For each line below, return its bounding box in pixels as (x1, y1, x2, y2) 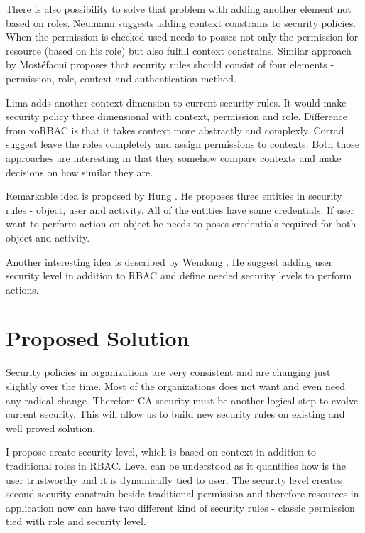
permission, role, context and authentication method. (6, 70, 236, 85)
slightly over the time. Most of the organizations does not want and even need (6, 379, 345, 393)
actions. (6, 281, 39, 296)
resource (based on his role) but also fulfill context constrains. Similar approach (6, 43, 352, 58)
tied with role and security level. (6, 514, 146, 529)
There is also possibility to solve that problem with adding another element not (6, 1, 352, 16)
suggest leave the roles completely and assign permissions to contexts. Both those (6, 136, 359, 151)
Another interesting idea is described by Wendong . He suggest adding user (6, 254, 333, 269)
